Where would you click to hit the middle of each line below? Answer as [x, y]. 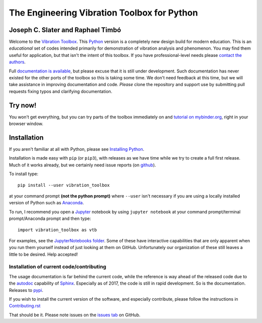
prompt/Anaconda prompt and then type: [50, 218]
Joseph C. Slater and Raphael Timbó [65, 30]
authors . [17, 62]
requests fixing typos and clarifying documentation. [61, 91]
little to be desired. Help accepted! [43, 254]
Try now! [23, 105]
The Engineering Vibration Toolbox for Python [104, 13]
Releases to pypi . [26, 290]
